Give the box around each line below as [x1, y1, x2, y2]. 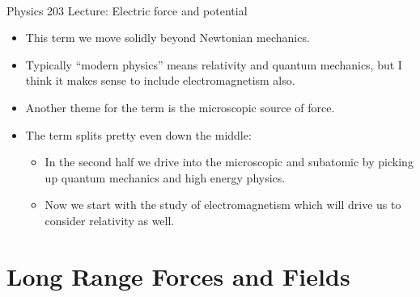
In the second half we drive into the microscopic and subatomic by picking [45, 153, 414, 170]
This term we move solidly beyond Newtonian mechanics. [25, 29, 310, 46]
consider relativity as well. [45, 211, 175, 228]
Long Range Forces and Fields [6, 259, 350, 292]
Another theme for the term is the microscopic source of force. [25, 98, 335, 115]
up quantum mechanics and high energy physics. [45, 169, 286, 186]
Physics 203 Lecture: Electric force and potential [6, 2, 248, 19]
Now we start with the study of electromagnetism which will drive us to [45, 196, 401, 213]
